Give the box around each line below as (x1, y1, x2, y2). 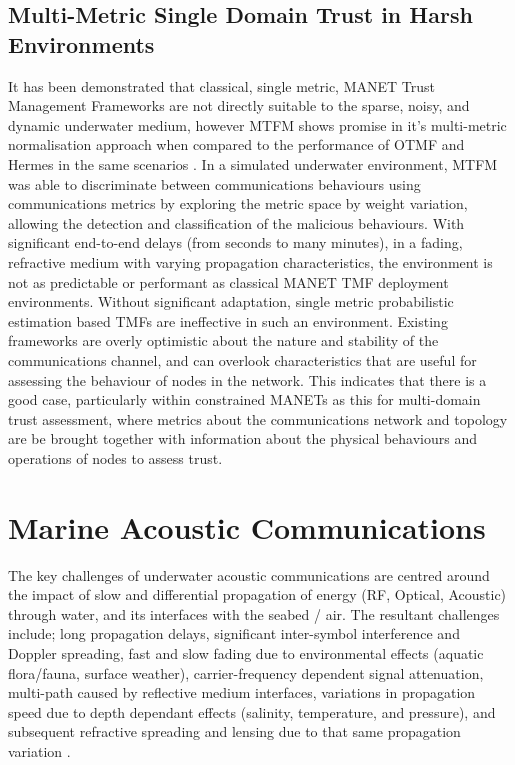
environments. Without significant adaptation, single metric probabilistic (8, 291, 454, 312)
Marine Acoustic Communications (8, 506, 486, 547)
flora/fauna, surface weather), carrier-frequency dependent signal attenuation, (8, 662, 484, 683)
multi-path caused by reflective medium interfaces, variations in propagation (8, 682, 476, 703)
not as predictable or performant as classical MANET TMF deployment (8, 271, 449, 292)
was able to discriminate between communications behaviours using (8, 173, 421, 194)
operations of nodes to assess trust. (8, 447, 223, 468)
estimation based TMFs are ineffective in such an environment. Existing (8, 310, 448, 331)
